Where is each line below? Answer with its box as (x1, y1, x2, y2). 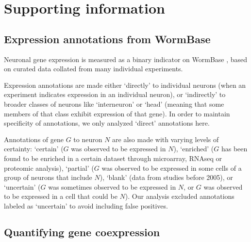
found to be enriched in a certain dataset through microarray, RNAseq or (4, 153, 222, 163)
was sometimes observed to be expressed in (48, 181, 176, 192)
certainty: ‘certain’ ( (4, 144, 64, 154)
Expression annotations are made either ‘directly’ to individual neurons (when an (4, 80, 246, 90)
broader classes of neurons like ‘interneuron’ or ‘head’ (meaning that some (4, 98, 224, 109)
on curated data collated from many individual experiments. (4, 64, 183, 74)
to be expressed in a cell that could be (4, 191, 117, 201)
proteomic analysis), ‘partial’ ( (4, 162, 94, 173)
